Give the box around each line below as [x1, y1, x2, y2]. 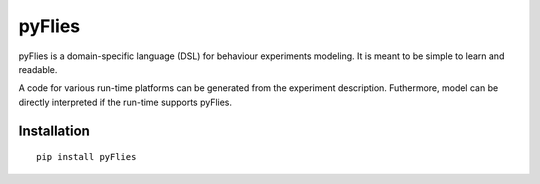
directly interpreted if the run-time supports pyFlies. [18, 96, 233, 108]
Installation [18, 122, 90, 139]
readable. [18, 63, 58, 75]
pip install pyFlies [36, 151, 137, 163]
